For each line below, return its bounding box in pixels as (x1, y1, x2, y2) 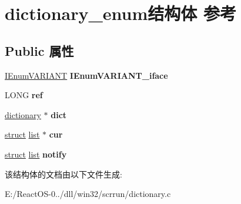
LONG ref (5, 89, 43, 101)
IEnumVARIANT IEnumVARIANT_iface (5, 69, 168, 81)
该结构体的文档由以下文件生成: (5, 168, 122, 180)
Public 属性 (5, 41, 74, 59)
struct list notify (5, 148, 67, 160)
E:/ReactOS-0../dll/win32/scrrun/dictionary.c (5, 188, 171, 200)
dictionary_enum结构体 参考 (5, 1, 237, 25)
